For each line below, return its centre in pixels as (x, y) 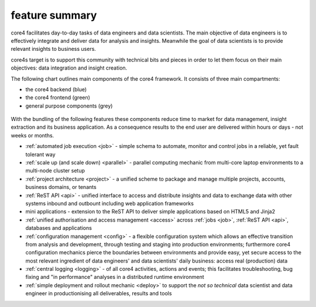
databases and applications (59, 228)
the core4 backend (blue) (56, 89)
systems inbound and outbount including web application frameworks (110, 203)
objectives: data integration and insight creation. (69, 68)
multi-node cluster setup (55, 171)
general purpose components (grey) (69, 106)
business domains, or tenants (61, 187)
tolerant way (40, 154)
